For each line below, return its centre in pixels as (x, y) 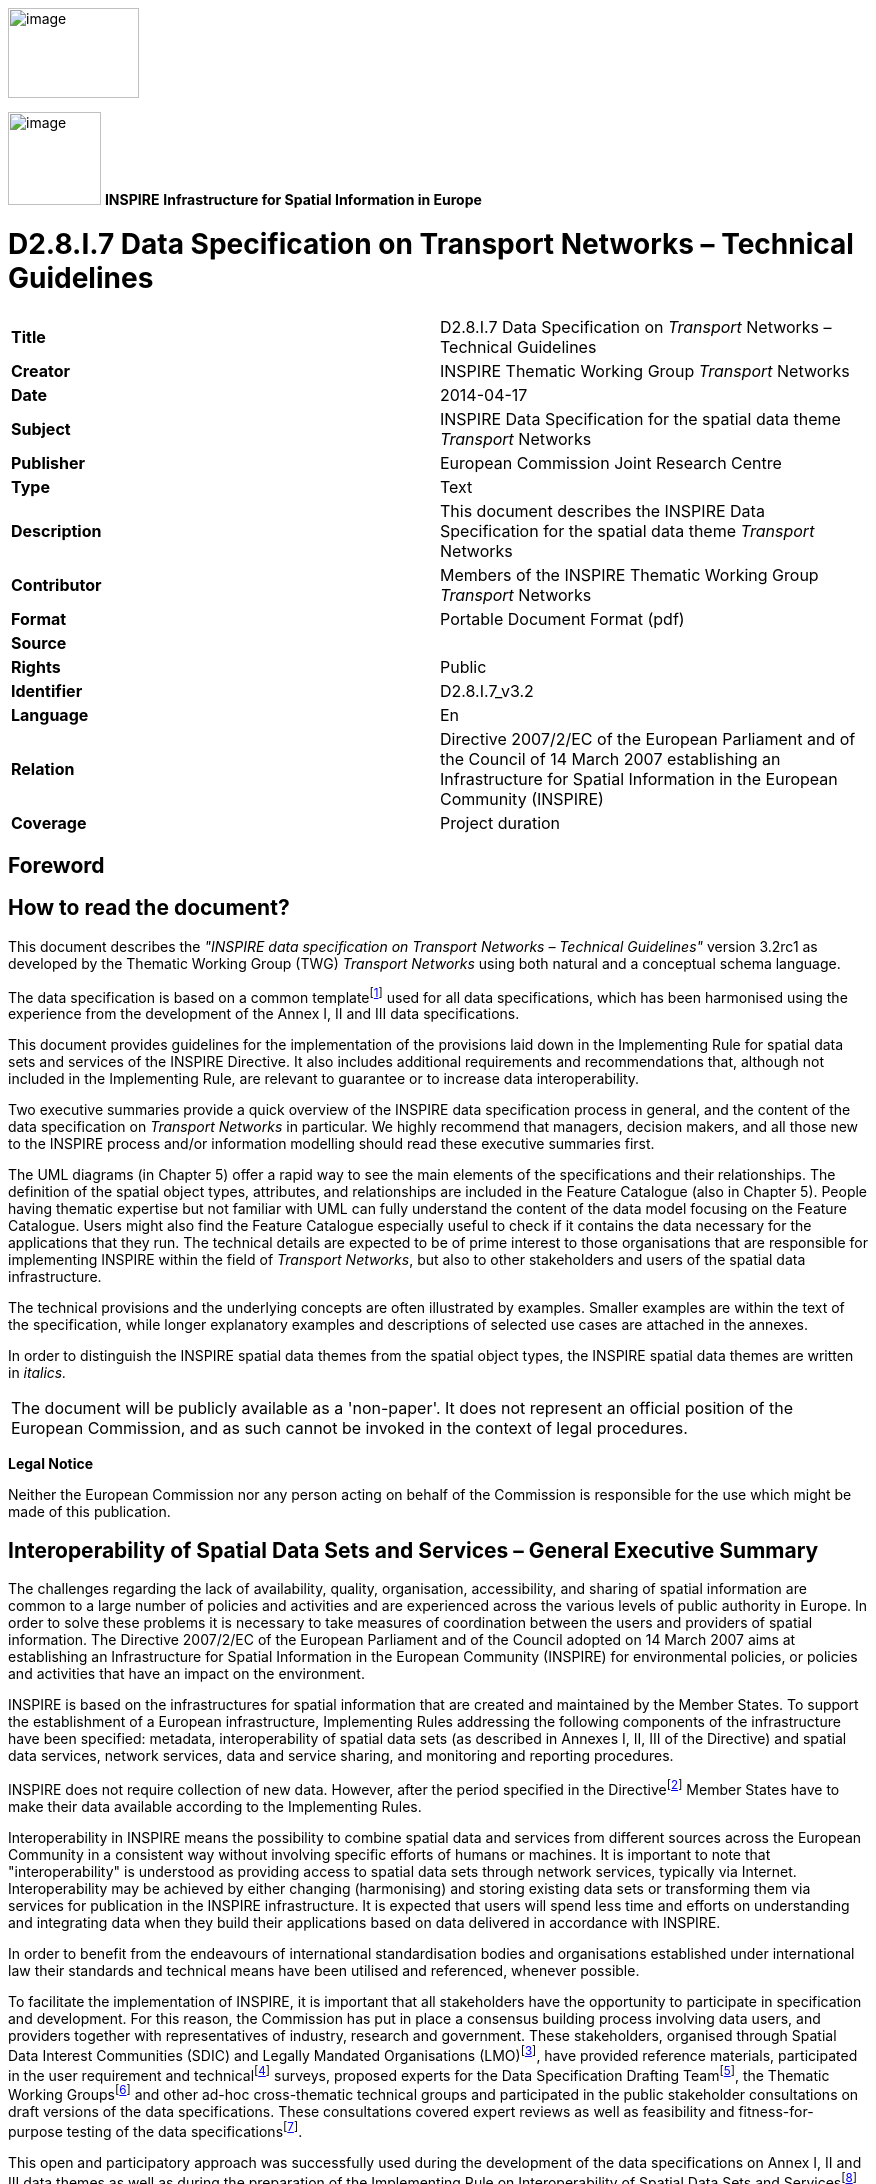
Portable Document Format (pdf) (562, 618)
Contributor (56, 584)
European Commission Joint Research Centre (611, 462)
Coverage (49, 822)
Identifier (47, 690)
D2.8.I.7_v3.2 (487, 690)
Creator (40, 370)
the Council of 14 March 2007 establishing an (610, 758)
